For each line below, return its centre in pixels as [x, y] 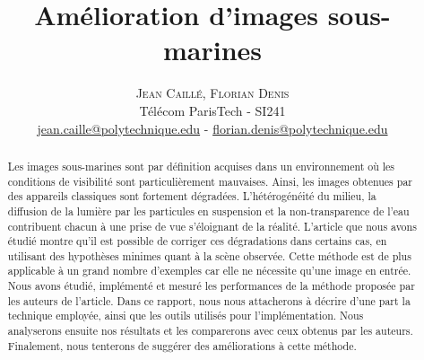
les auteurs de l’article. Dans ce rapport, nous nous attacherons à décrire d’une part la [209, 300]
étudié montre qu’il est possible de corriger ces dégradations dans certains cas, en [197, 241]
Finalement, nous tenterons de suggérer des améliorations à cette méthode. [182, 345]
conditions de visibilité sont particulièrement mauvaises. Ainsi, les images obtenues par [210, 181]
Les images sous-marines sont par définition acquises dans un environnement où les [201, 166]
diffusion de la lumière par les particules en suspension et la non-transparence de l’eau [208, 211]
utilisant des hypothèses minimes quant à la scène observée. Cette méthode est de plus [209, 255]
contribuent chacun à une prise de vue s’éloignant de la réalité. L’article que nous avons [212, 226]
